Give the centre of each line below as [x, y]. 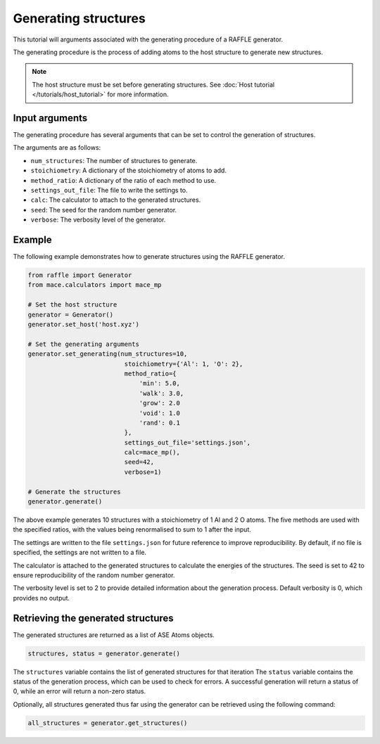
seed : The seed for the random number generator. [104, 210]
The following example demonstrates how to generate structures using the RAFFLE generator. [149, 257]
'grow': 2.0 [160, 403]
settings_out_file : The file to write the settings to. [109, 190]
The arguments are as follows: [57, 148]
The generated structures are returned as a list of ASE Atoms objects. [114, 635]
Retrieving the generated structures [93, 618]
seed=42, [139, 462]
